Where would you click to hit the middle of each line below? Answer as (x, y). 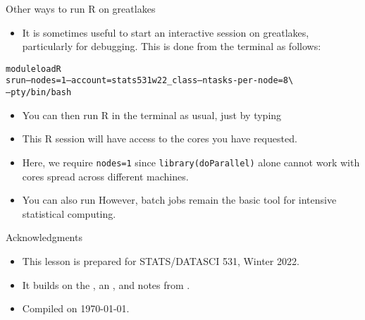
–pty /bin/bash (39, 93)
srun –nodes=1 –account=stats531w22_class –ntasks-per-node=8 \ (150, 81)
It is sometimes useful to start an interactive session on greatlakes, (166, 32)
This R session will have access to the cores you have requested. (160, 139)
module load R (33, 69)
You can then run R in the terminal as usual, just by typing (152, 115)
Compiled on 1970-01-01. (76, 308)
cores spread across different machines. (105, 176)
